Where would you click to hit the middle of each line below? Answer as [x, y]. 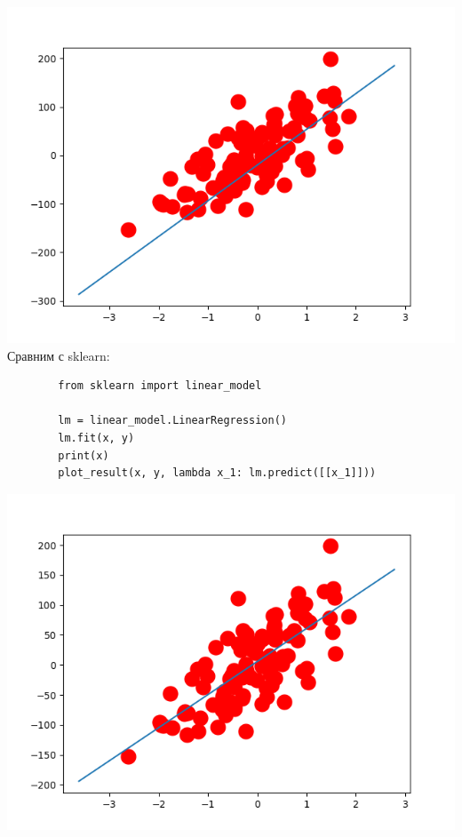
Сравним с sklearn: [59, 355]
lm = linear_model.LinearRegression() [172, 421]
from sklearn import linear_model [160, 386]
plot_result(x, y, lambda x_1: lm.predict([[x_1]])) [217, 473]
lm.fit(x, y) [96, 438]
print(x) [84, 455]
